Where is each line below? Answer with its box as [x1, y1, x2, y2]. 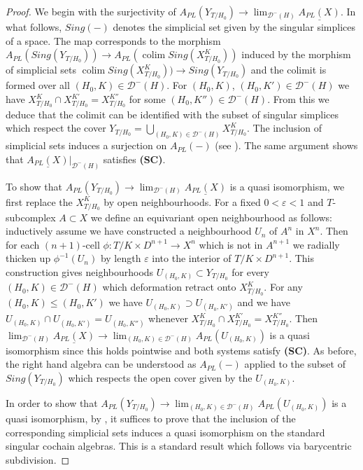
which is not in [199, 237, 263, 251]
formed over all [6, 78, 70, 92]
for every [232, 264, 270, 279]
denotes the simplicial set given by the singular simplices [113, 20, 356, 34]
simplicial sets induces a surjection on [6, 138, 167, 153]
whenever [148, 311, 188, 326]
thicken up [6, 251, 51, 265]
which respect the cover [6, 120, 106, 135]
